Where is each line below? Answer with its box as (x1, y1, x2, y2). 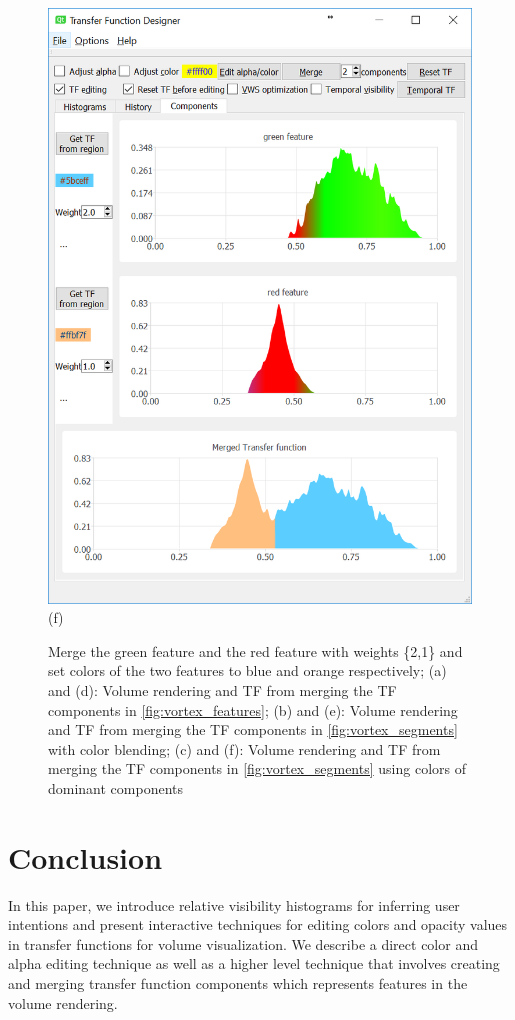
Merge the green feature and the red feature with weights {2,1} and (48, 640, 463, 661)
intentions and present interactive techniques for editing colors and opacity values (8, 914, 508, 935)
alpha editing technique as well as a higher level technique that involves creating (8, 953, 500, 974)
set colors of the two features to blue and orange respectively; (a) (48, 660, 447, 681)
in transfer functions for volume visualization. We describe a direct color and (8, 933, 478, 954)
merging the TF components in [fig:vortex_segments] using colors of (48, 758, 466, 779)
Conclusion (8, 836, 163, 877)
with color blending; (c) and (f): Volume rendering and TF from (48, 738, 441, 759)
